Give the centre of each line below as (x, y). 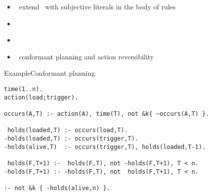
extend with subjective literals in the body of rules (97, 6)
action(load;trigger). (41, 97)
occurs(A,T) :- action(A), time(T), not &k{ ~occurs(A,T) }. (107, 114)
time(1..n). (23, 89)
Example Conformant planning (50, 73)
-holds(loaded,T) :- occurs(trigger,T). (71, 138)
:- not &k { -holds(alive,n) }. (57, 188)
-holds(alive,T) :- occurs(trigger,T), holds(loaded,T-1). (105, 147)
